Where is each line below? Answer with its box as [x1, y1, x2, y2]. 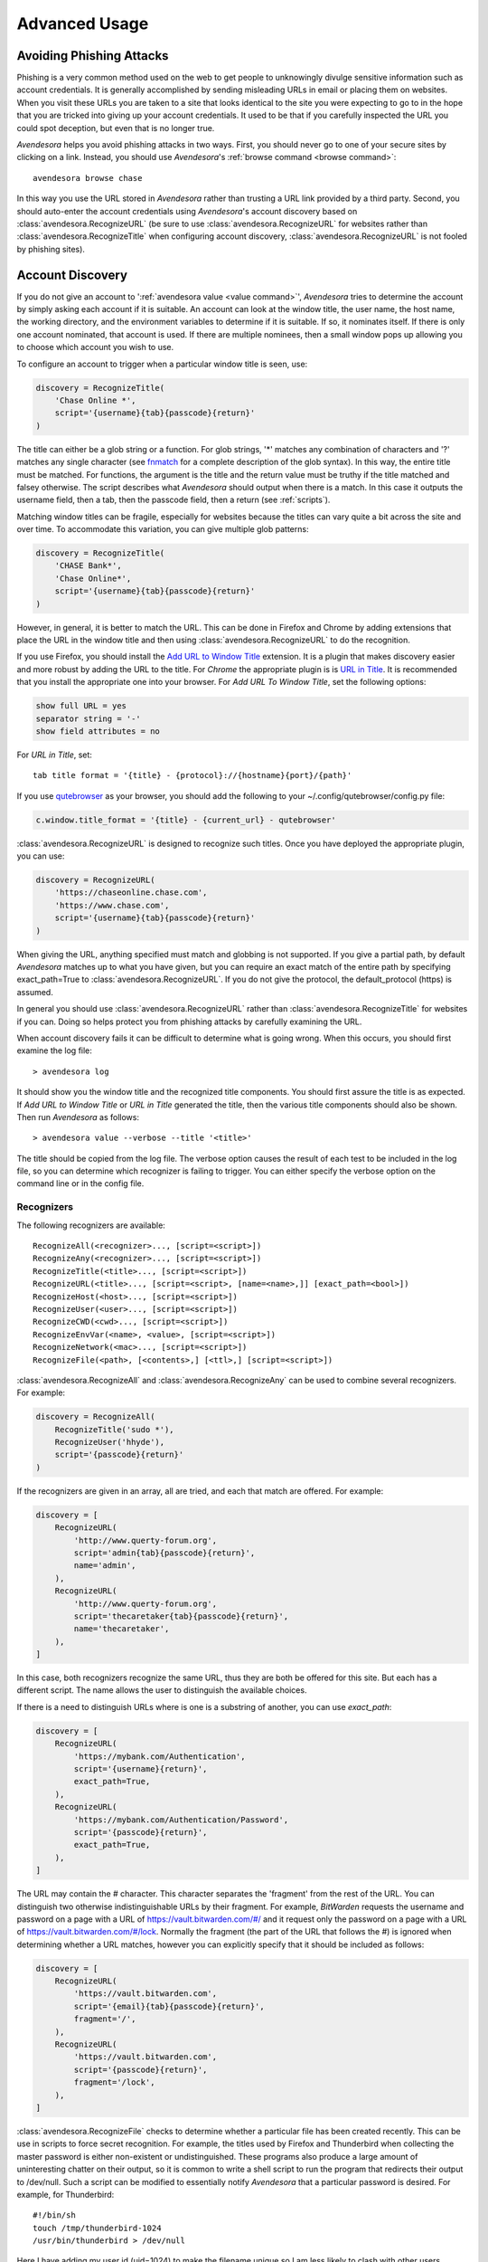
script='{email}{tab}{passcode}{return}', [73, 2001, 266, 2011]
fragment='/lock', [73, 2077, 155, 2087]
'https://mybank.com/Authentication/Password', [73, 1814, 289, 1825]
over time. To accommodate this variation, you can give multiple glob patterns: [16, 524, 309, 535]
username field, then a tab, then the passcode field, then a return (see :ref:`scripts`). [16, 494, 331, 506]
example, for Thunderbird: [16, 2189, 115, 2200]
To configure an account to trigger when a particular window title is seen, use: [16, 358, 308, 369]
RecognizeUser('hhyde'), [54, 1437, 165, 1448]
